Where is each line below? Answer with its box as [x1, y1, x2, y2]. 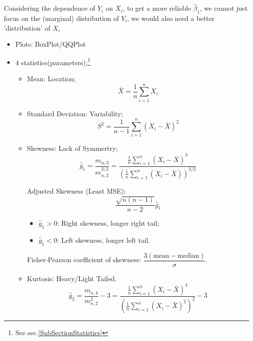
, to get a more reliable [123, 3, 191, 13]
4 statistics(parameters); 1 [15, 55, 90, 67]
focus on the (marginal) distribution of [4, 13, 119, 23]
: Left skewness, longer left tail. [57, 234, 150, 245]
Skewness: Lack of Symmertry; [27, 143, 118, 153]
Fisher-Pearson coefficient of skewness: [27, 254, 142, 265]
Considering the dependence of [4, 3, 95, 13]
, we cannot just [199, 3, 248, 13]
